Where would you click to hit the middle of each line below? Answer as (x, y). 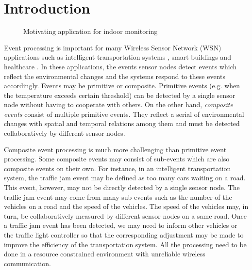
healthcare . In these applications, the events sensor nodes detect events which (120, 66)
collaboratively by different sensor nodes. (65, 133)
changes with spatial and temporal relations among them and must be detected (122, 123)
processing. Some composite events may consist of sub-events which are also (117, 159)
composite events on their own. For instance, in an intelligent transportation (118, 168)
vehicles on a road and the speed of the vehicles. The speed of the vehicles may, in (126, 206)
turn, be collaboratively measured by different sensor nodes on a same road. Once (125, 215)
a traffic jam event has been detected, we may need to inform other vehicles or (121, 225)
